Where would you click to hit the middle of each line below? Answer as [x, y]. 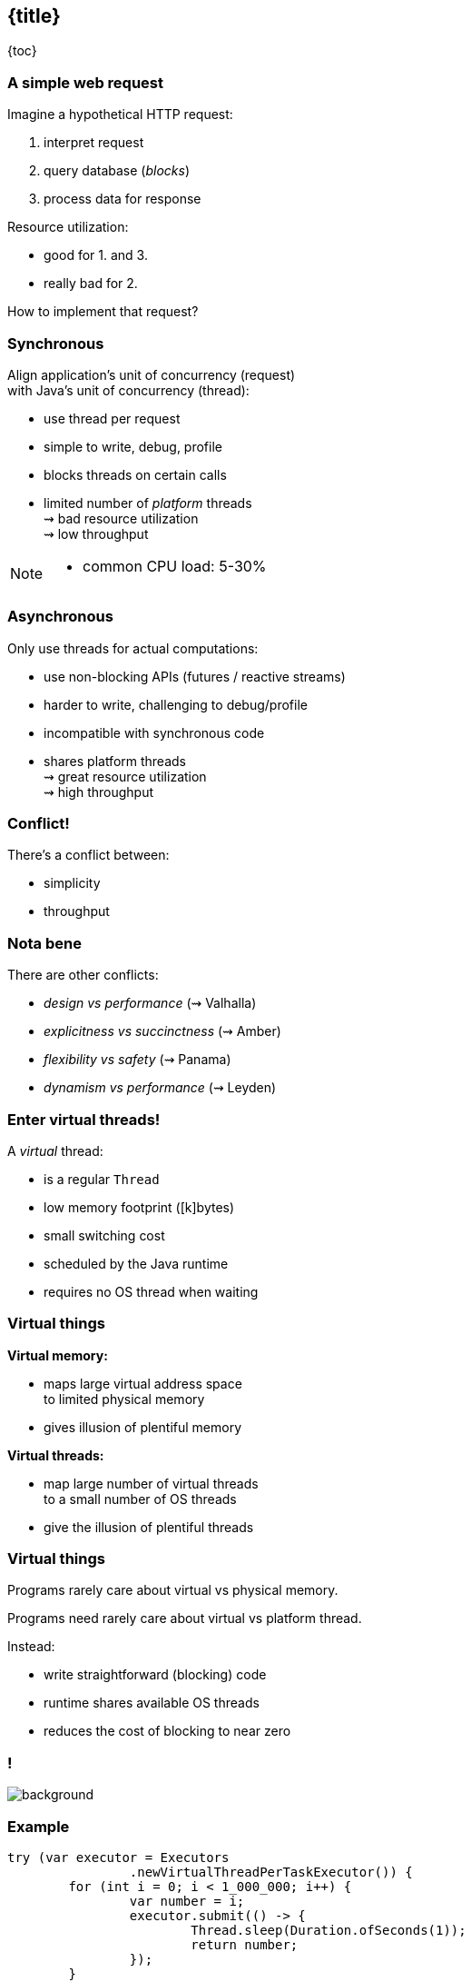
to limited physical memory [124, 1399]
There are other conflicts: [83, 975]
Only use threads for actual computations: [133, 648]
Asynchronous [60, 617]
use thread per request [112, 418]
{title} [34, 16]
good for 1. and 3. [96, 255]
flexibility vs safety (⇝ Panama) [137, 1060]
